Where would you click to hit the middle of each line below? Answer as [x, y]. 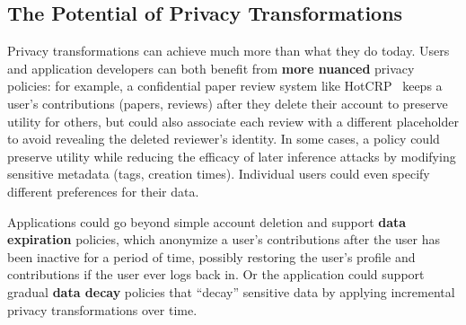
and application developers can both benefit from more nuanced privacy [211, 68]
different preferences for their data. [103, 191]
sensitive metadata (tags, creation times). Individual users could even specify [219, 174]
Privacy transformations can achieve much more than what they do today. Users [229, 51]
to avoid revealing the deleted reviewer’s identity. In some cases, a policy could [224, 139]
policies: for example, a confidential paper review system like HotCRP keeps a [225, 86]
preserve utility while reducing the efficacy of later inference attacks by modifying [232, 156]
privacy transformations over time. [102, 309]
